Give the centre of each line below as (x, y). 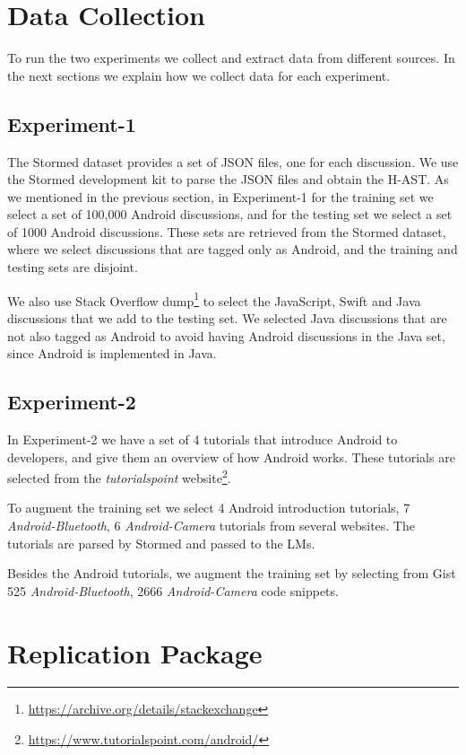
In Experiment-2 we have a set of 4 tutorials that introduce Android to (203, 439)
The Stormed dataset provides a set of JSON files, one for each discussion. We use (233, 161)
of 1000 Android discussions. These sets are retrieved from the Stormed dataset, (227, 231)
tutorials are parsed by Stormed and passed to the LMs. (161, 543)
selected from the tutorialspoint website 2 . (119, 476)
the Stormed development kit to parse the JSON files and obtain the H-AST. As (228, 179)
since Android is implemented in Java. (112, 353)
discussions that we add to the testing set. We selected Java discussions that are (227, 317)
